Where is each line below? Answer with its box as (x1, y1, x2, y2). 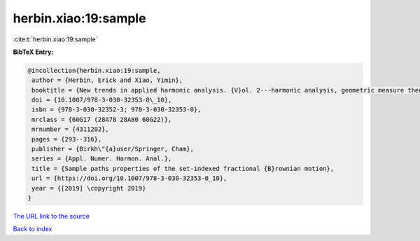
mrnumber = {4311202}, (31, 125, 110, 133)
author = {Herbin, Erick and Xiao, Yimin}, (31, 76, 183, 84)
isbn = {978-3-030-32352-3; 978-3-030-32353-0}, (31, 106, 202, 113)
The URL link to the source (13, 212, 90, 220)
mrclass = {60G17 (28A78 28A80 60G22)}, (31, 116, 172, 123)
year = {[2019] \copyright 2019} (31, 184, 146, 192)
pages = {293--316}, (31, 135, 102, 143)
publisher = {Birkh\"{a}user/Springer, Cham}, (31, 145, 194, 153)
